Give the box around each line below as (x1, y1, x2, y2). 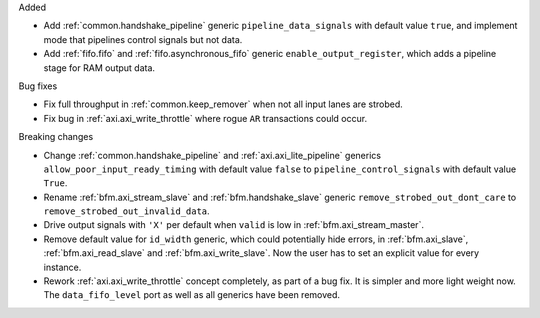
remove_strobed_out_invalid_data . (43, 205, 210, 217)
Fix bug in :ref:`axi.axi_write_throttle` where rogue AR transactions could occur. (43, 112, 368, 124)
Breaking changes (18, 131, 94, 143)
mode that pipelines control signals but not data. (43, 33, 243, 45)
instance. (43, 261, 82, 273)
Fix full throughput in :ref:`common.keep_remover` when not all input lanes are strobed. (43, 98, 404, 110)
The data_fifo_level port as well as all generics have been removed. (43, 289, 340, 301)
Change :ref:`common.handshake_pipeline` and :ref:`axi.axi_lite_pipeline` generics (43, 149, 382, 161)
